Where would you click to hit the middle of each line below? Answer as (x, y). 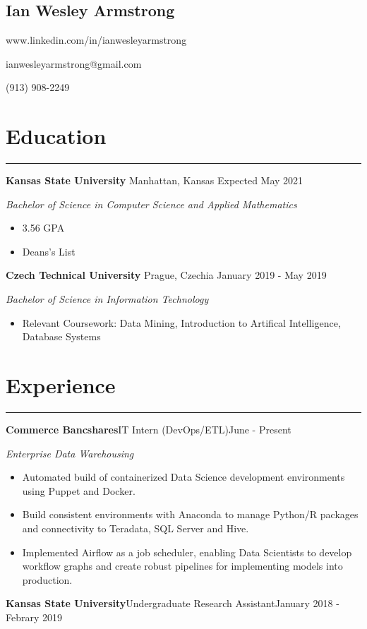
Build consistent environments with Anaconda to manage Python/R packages (190, 514)
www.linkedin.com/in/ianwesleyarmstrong (96, 40)
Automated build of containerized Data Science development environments (183, 477)
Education (56, 136)
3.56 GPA (43, 228)
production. (47, 579)
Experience (61, 385)
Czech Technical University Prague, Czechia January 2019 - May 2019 (166, 275)
